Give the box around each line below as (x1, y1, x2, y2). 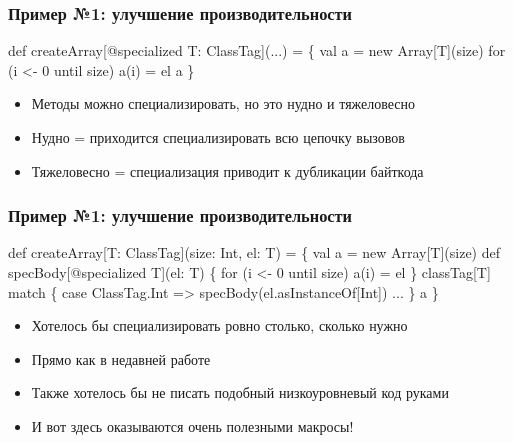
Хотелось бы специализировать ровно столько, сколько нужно (31, 315, 408, 336)
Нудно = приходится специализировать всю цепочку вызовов (31, 127, 405, 147)
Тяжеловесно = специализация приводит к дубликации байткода (31, 160, 424, 181)
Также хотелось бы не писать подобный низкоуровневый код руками (31, 382, 449, 403)
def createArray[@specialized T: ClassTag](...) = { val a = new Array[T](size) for (8, 40, 506, 61)
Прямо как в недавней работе (31, 348, 211, 369)
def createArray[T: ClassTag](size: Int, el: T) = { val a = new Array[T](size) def (8, 242, 501, 263)
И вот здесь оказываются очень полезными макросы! (31, 415, 354, 436)
